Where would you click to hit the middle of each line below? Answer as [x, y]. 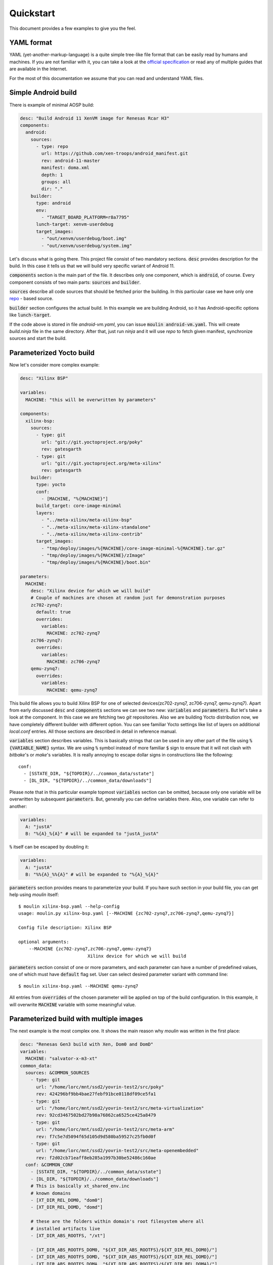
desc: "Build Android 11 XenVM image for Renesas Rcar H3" [95, 118]
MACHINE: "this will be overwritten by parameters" [91, 399]
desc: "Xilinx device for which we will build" [91, 591]
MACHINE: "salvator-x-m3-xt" [62, 1059]
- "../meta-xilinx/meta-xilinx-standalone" [96, 527]
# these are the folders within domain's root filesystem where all [117, 1221]
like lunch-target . [30, 315]
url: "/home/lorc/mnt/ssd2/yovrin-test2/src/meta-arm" [105, 1129]
